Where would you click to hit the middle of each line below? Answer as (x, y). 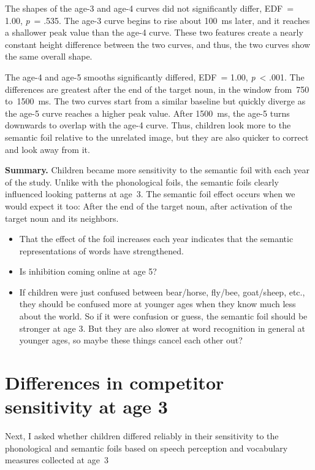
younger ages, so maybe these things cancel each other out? (131, 340)
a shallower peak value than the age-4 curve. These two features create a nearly (154, 32)
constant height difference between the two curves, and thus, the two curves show (158, 44)
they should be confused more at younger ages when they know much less (157, 304)
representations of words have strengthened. (101, 250)
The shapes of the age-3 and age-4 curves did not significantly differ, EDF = (150, 8)
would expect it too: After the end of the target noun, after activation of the (149, 206)
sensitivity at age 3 (86, 406)
